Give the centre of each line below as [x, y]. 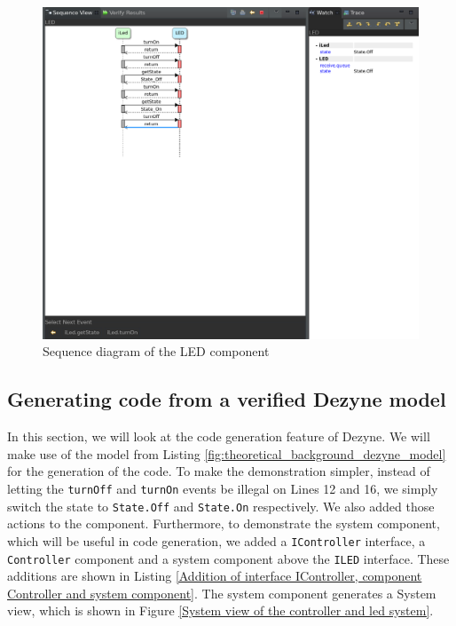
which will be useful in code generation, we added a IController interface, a [216, 540]
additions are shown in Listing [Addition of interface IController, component [215, 576]
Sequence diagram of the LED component [156, 351]
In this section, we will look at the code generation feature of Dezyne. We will [219, 436]
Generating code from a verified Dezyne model [227, 399]
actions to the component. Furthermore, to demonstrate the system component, [224, 523]
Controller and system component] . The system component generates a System [222, 593]
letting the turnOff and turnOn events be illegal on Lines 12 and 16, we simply [223, 489]
